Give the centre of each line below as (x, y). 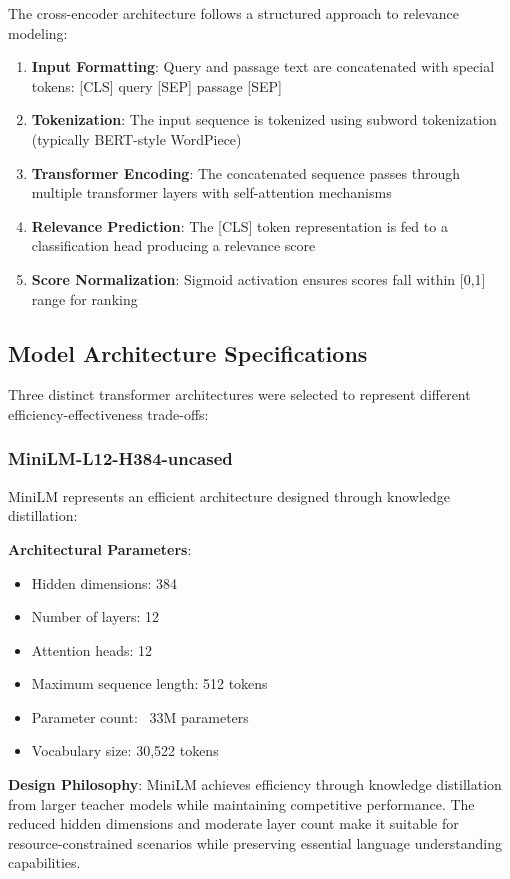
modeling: (38, 32)
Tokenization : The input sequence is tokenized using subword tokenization (264, 119)
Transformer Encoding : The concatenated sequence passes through (245, 172)
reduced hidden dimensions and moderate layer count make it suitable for (233, 823)
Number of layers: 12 (95, 616)
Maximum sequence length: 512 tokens (149, 683)
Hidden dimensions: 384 (104, 582)
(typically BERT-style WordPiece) (136, 138)
